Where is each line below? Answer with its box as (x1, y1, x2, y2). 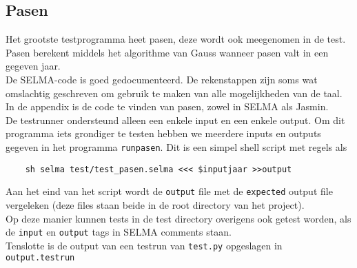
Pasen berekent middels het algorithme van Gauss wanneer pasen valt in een (6, 45, 329, 59)
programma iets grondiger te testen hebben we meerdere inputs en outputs (6, 126, 321, 141)
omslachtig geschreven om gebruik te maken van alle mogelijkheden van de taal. (6, 85, 343, 100)
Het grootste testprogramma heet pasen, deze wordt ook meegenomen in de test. (6, 32, 346, 46)
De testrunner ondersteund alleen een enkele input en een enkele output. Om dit (6, 112, 345, 127)
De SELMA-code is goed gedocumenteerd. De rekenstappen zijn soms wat (6, 72, 318, 86)
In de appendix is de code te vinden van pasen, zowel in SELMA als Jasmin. (6, 99, 329, 114)
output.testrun (6, 253, 75, 263)
